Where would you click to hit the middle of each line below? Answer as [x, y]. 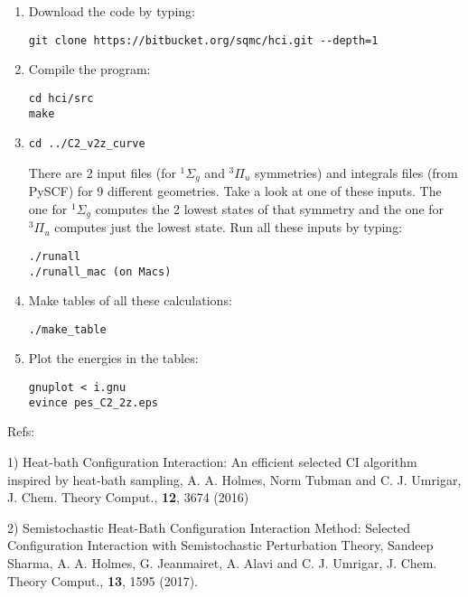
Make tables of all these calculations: [130, 300]
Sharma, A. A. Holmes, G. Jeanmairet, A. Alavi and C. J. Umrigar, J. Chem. [222, 562]
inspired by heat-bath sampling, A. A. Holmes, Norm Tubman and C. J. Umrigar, [234, 479]
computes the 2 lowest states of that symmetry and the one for [270, 208]
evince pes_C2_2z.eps [93, 402]
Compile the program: [89, 69]
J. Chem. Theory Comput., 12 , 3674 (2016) [128, 497]
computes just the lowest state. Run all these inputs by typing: [229, 227]
